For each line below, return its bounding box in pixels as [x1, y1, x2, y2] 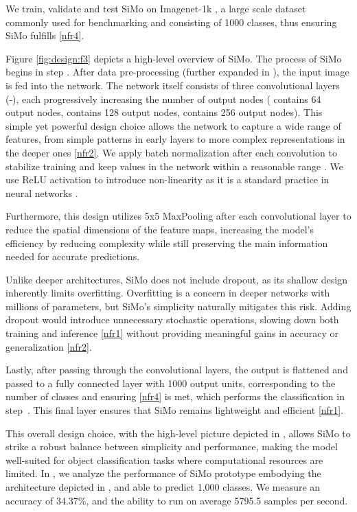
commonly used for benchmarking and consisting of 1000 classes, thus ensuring [5, 14, 337, 29]
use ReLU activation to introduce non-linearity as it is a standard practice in [5, 172, 330, 187]
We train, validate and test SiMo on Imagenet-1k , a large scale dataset [5, 1, 306, 15]
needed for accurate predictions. [5, 249, 140, 264]
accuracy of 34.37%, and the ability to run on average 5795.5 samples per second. [5, 493, 348, 507]
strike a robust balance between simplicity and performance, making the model [5, 439, 338, 454]
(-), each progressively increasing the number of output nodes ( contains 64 [5, 91, 321, 106]
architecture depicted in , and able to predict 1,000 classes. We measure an [5, 480, 321, 493]
